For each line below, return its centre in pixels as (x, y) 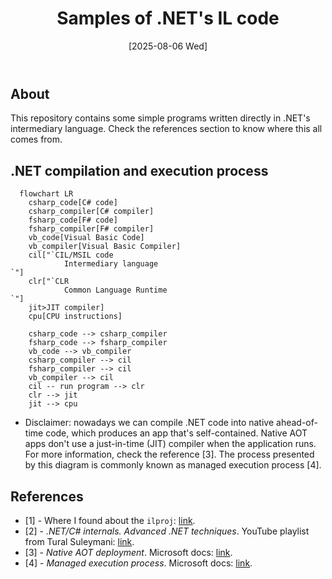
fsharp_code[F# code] (73, 220)
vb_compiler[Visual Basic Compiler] (105, 247)
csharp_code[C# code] (73, 203)
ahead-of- (297, 423)
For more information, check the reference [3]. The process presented (169, 454)
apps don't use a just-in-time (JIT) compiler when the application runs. (170, 444)
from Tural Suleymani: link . (79, 541)
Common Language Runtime (115, 290)
